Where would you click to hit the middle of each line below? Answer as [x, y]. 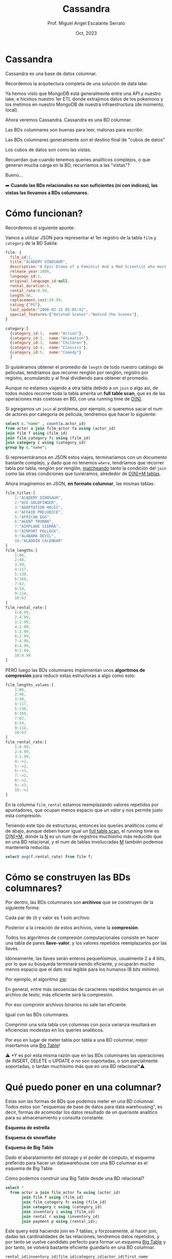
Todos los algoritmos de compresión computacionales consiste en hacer [82, 937]
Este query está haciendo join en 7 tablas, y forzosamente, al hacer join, [81, 1231]
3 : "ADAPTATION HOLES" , [39, 507]
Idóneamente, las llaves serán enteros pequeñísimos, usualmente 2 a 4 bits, [85, 959]
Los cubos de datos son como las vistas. [48, 149]
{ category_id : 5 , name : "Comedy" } [46, 352]
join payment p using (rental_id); [59, 1221]
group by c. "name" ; [26, 447]
